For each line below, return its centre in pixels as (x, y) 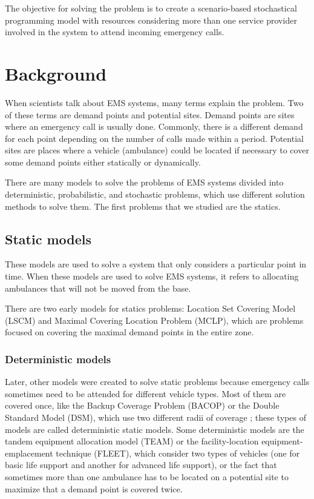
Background (56, 73)
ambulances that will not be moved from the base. (98, 288)
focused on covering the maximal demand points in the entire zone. (129, 332)
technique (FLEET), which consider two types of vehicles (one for (178, 453)
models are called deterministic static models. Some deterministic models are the (155, 429)
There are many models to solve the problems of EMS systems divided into (144, 182)
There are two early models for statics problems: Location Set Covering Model (150, 308)
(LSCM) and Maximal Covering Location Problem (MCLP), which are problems (154, 320)
